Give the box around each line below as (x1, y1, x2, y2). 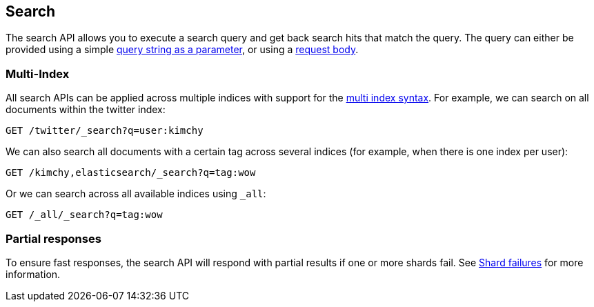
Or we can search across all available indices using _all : (6, 188, 266, 200)
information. (6, 268, 61, 280)
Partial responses (6, 231, 101, 246)
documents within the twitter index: (6, 103, 166, 116)
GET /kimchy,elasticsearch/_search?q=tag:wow (6, 167, 256, 179)
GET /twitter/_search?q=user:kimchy (6, 125, 204, 137)
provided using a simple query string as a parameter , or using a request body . (6, 43, 359, 56)
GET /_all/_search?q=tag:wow (6, 209, 163, 221)
